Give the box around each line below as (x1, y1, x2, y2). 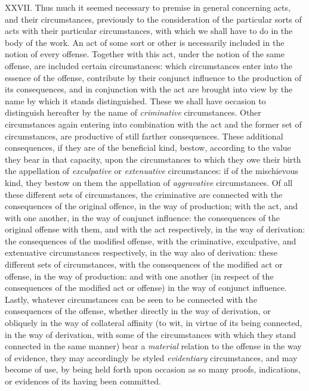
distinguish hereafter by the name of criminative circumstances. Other (5, 106, 261, 119)
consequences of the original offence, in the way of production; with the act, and (5, 200, 298, 212)
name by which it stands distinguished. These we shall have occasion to (5, 94, 266, 107)
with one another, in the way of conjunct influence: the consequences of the (5, 211, 280, 224)
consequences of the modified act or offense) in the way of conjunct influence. (5, 281, 287, 294)
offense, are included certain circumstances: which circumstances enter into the (5, 59, 292, 72)
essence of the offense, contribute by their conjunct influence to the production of (5, 71, 302, 83)
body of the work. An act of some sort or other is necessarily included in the (5, 36, 285, 48)
